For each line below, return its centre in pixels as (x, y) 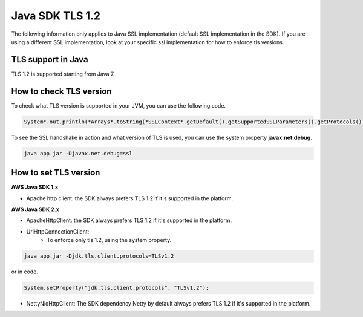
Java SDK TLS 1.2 (56, 16)
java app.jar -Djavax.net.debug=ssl (78, 153)
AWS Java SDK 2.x (35, 209)
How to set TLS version (56, 173)
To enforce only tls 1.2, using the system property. (109, 240)
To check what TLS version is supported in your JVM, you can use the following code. (119, 105)
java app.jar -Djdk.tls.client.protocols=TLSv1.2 (99, 256)
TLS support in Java (50, 60)
